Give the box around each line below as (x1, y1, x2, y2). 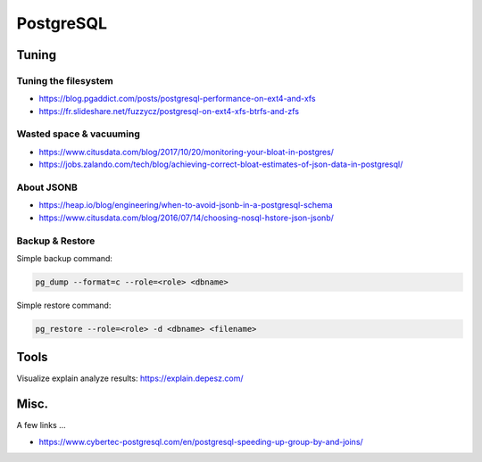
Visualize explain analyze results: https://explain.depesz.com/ (16, 373, 244, 384)
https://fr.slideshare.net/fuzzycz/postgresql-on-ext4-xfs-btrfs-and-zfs (38, 105, 299, 116)
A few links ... (16, 420, 66, 431)
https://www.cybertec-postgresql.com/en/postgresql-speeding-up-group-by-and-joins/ (38, 436, 363, 447)
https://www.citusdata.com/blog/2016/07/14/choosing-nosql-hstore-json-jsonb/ (38, 212, 334, 223)
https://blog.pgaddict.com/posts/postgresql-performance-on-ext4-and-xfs (38, 94, 316, 104)
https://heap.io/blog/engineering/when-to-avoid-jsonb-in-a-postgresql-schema (38, 200, 334, 210)
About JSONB (16, 181, 78, 194)
